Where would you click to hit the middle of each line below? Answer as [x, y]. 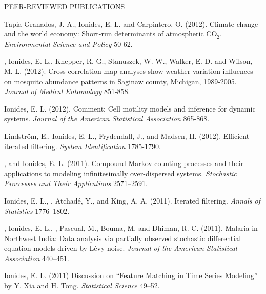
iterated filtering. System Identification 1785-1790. [83, 146]
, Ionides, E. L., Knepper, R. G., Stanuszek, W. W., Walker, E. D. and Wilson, [128, 61]
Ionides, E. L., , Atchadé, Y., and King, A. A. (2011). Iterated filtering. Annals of [132, 200]
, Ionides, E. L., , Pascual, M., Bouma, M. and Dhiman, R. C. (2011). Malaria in [131, 228]
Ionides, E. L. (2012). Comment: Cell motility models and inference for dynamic [130, 108]
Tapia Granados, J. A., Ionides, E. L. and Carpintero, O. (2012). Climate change [131, 23]
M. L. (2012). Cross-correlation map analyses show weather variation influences [129, 71]
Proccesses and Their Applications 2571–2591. [76, 183]
